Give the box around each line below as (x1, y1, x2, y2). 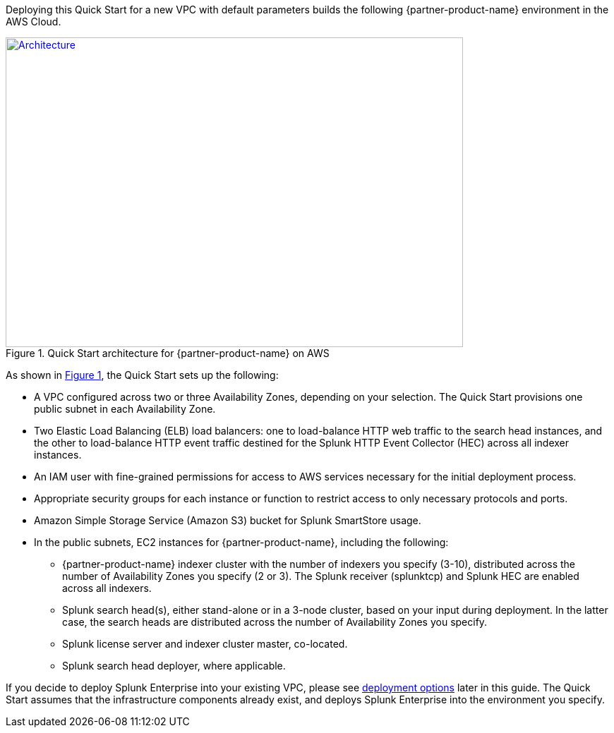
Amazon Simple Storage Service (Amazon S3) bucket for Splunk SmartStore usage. (34, 514, 421, 526)
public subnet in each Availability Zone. (34, 403, 216, 415)
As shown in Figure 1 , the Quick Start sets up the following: (6, 369, 279, 381)
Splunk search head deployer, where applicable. (62, 660, 286, 672)
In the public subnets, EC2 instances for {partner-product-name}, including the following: (34, 536, 449, 548)
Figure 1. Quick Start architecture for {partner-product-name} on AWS (6, 347, 330, 359)
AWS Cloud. (6, 16, 61, 28)
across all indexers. (62, 582, 152, 594)
